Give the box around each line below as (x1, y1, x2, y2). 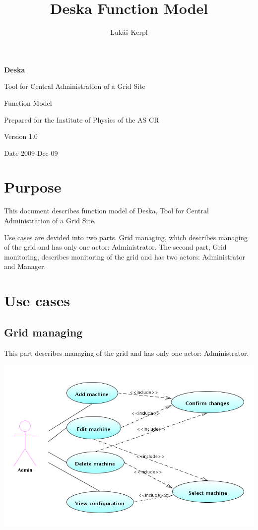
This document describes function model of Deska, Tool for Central (4, 205, 209, 216)
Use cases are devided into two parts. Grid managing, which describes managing (4, 232, 248, 242)
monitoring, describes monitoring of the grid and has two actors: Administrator (4, 251, 246, 262)
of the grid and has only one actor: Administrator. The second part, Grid (4, 242, 227, 252)
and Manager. (4, 261, 46, 271)
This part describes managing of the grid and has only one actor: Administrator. (4, 347, 249, 358)
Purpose (4, 177, 62, 197)
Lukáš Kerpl (110, 27, 148, 37)
